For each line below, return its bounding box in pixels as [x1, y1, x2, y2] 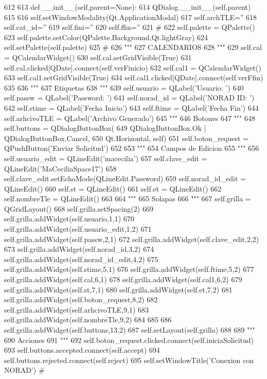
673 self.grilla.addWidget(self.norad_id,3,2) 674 [4, 244, 154, 254]
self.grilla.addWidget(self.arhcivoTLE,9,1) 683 [4, 304, 149, 315]
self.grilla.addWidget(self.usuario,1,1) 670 [4, 213, 134, 224]
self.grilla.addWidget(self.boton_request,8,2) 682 [4, 294, 158, 305]
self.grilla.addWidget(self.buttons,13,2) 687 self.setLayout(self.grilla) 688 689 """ [4, 324, 255, 335]
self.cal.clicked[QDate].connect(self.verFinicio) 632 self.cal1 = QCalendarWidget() [4, 62, 261, 73]
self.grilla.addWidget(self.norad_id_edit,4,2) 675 [4, 253, 158, 264]
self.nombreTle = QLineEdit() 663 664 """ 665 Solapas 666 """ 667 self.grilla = [4, 193, 251, 204]
